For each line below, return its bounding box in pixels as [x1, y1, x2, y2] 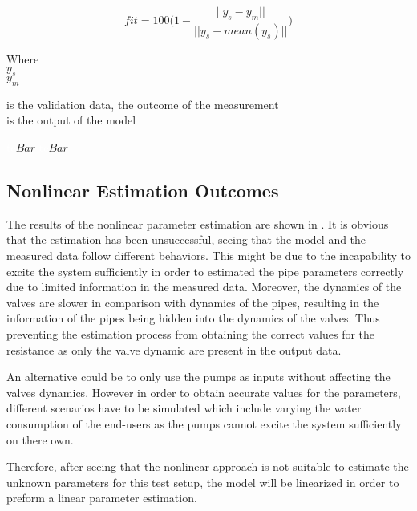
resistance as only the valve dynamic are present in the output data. [6, 341, 342, 358]
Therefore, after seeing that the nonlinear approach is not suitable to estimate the [6, 458, 409, 475]
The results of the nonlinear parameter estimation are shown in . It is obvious [6, 215, 389, 232]
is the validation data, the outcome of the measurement [6, 95, 279, 112]
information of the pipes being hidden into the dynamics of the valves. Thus [6, 310, 380, 326]
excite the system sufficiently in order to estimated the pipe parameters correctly [6, 262, 404, 279]
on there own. [6, 431, 74, 448]
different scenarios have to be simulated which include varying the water [6, 399, 362, 416]
